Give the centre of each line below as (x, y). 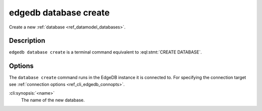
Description (27, 41)
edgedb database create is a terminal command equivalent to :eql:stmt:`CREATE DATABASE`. (106, 52)
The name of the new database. (53, 100)
